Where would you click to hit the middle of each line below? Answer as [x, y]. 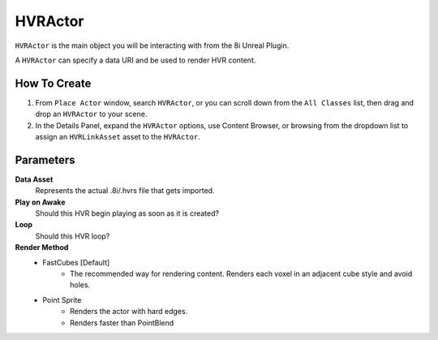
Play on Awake [40, 202]
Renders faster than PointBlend [122, 323]
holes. [80, 285]
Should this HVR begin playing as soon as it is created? [127, 213]
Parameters [45, 159]
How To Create [53, 83]
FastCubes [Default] [76, 262]
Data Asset [34, 179]
